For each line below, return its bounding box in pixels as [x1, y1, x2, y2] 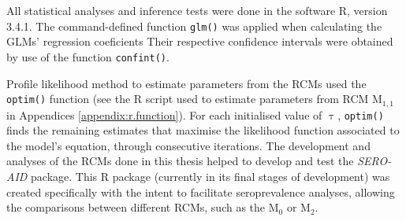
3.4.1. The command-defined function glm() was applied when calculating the [6, 17, 382, 34]
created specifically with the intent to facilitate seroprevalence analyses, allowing [6, 183, 395, 200]
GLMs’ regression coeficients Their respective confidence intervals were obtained [6, 33, 393, 50]
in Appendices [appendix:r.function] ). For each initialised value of [6, 106, 322, 123]
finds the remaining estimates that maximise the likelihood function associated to [6, 122, 400, 138]
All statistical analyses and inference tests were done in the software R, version [6, 2, 388, 18]
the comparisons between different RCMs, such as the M [6, 199, 279, 215]
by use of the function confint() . [6, 48, 169, 64]
